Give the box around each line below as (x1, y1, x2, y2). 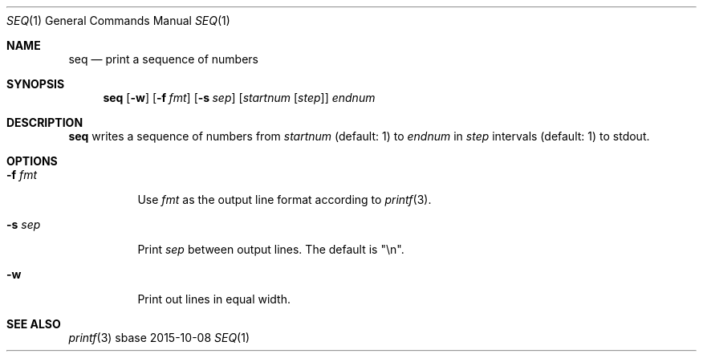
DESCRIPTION (6, 116, 83, 129)
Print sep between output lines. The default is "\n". (137, 242, 404, 256)
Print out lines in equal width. (137, 292, 291, 306)
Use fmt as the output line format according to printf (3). (137, 193, 432, 206)
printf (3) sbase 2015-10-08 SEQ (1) (68, 331, 250, 344)
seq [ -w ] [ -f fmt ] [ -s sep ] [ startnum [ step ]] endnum (103, 91, 376, 104)
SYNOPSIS (6, 77, 65, 91)
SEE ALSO (6, 317, 61, 331)
